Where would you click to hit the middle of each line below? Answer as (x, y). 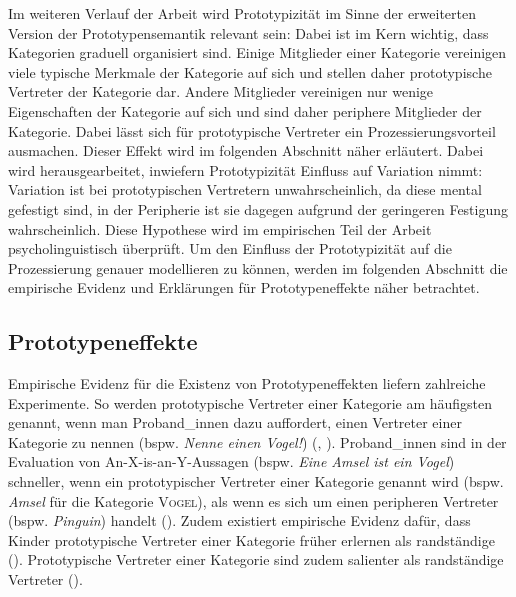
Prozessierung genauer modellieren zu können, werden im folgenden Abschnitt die (258, 267)
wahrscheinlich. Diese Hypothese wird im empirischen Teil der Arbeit (220, 228)
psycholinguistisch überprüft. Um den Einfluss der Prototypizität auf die (230, 248)
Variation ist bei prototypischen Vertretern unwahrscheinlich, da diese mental (245, 189)
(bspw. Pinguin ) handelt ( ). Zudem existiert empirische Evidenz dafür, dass (239, 520)
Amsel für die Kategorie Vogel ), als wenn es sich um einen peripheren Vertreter (253, 500)
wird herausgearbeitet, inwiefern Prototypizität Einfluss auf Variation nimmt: (245, 169)
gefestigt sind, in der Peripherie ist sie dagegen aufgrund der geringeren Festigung (258, 208)
